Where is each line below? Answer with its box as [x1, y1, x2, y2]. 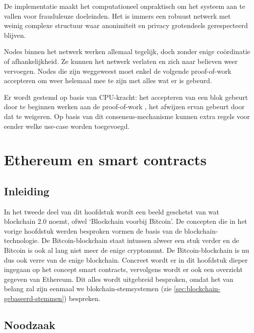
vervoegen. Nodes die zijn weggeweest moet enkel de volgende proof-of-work [4, 65, 231, 76]
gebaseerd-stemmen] [4, 293, 64, 303]
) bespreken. [64, 293, 101, 303]
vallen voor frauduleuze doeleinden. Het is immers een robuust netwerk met [4, 10, 231, 21]
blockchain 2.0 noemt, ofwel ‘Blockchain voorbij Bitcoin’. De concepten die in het [4, 216, 248, 226]
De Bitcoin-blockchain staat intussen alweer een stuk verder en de [41, 235, 239, 245]
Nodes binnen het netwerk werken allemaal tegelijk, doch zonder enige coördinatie [4, 46, 251, 57]
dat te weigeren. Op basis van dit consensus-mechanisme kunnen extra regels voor [4, 111, 250, 121]
